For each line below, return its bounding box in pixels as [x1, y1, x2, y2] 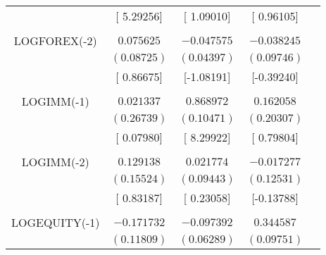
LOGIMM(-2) [21, 154, 89, 170]
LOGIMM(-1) [21, 93, 89, 109]
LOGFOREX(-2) [13, 32, 97, 49]
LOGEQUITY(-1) [11, 214, 100, 230]
